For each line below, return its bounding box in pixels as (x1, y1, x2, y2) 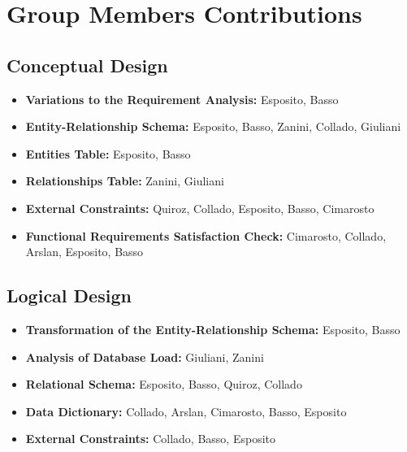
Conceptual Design (6, 52, 168, 77)
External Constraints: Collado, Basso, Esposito (25, 430, 275, 447)
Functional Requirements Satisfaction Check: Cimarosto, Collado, (25, 227, 387, 244)
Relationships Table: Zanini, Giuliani (25, 172, 224, 189)
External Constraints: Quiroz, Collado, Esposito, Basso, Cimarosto (25, 199, 375, 216)
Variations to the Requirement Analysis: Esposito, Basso (25, 90, 339, 107)
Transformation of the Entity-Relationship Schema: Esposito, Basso (25, 320, 401, 337)
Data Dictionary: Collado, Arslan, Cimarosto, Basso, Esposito (25, 402, 347, 419)
